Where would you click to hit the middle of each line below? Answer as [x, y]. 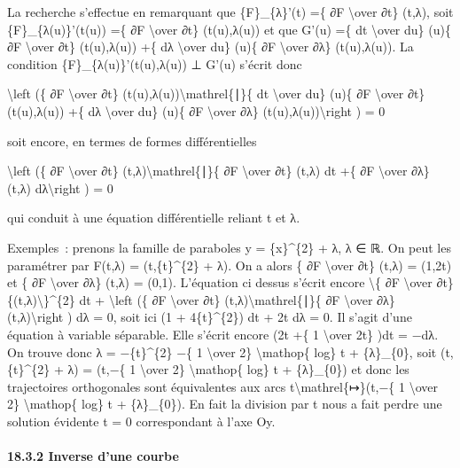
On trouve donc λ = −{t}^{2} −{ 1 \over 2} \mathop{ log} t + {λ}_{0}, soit [222, 351]
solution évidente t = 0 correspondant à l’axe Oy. [141, 421]
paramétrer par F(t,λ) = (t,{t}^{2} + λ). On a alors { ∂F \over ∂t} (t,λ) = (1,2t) [230, 265]
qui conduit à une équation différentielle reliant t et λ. [154, 218]
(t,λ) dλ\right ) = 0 [60, 187]
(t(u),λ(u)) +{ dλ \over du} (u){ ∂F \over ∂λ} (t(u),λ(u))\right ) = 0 [196, 110]
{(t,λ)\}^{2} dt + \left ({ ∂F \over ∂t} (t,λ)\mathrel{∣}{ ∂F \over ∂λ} [201, 299]
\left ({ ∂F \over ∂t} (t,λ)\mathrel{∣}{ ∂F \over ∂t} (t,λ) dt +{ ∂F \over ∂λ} [218, 171]
